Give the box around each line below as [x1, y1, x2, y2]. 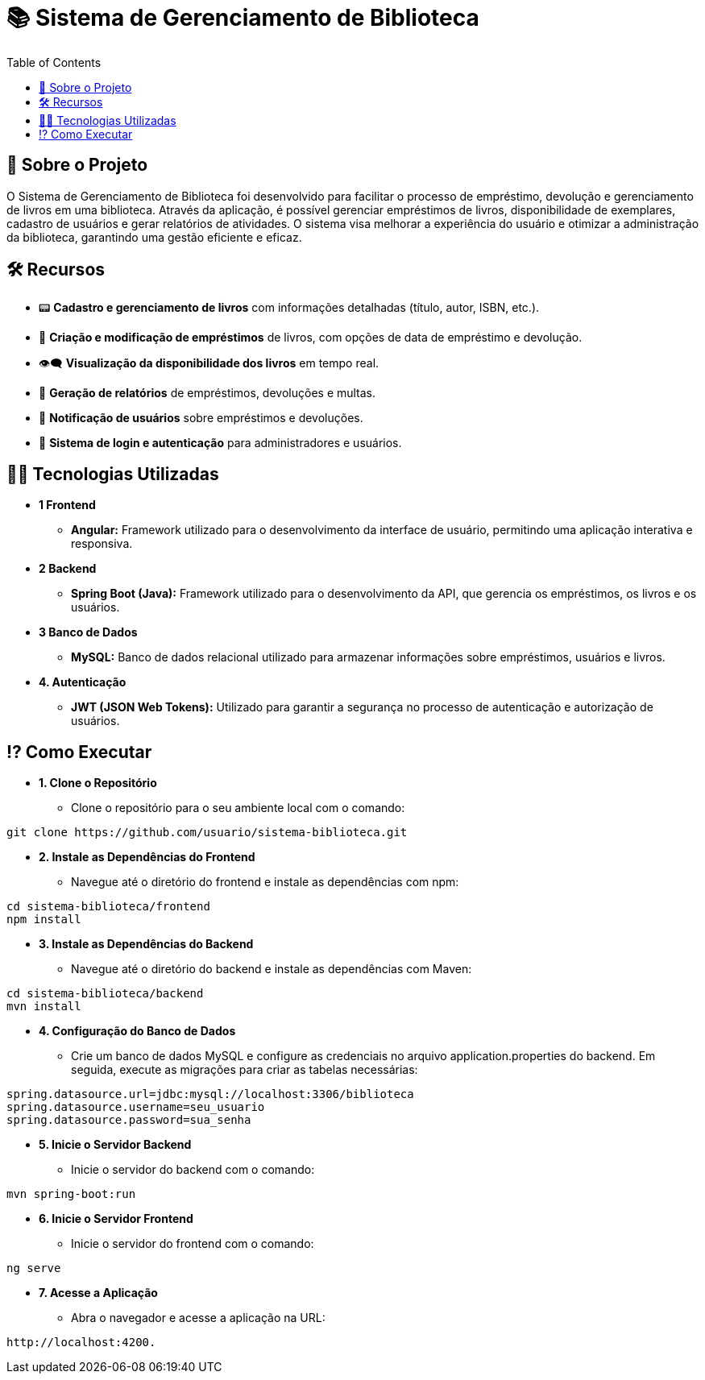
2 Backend [39, 562, 97, 576]
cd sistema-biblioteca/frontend [6, 900, 210, 914]
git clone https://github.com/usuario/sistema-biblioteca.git [6, 826, 408, 839]
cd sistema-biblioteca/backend [6, 987, 204, 1001]
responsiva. [71, 537, 133, 551]
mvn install [6, 1000, 81, 1013]
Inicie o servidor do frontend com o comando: [71, 1237, 314, 1251]
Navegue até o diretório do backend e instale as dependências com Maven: [71, 962, 472, 976]
